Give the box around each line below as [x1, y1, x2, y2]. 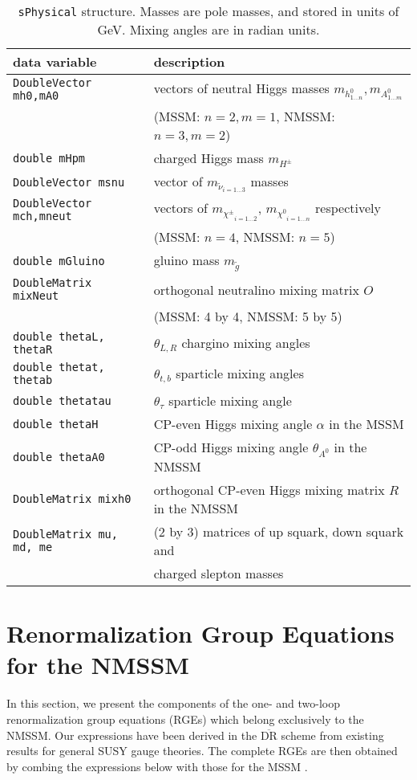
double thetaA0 [13, 450, 105, 464]
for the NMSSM [6, 648, 189, 681]
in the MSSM [329, 415, 404, 434]
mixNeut [13, 289, 59, 303]
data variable [13, 52, 97, 71]
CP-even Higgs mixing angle [153, 415, 313, 434]
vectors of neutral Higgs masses [153, 78, 330, 97]
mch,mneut [13, 210, 72, 223]
